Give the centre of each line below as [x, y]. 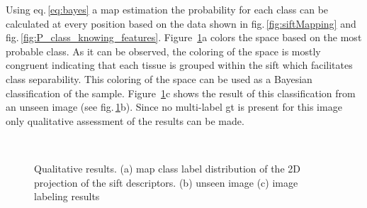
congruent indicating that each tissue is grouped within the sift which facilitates [179, 65]
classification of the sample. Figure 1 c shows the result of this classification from [181, 93]
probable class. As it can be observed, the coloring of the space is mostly [163, 51]
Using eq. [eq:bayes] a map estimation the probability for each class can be [167, 9]
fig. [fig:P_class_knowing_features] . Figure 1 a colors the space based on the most [184, 37]
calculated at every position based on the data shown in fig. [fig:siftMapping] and [181, 23]
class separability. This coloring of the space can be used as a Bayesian [159, 78]
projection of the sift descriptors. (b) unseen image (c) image [166, 182]
